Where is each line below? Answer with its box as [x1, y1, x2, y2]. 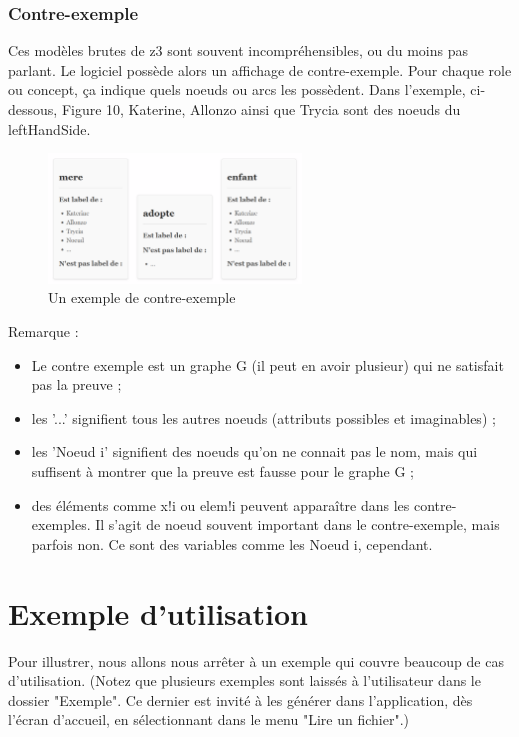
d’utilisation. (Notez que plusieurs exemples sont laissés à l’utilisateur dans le [8, 670, 481, 691]
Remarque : [8, 321, 79, 342]
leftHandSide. [8, 118, 91, 139]
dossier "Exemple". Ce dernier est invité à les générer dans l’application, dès [8, 689, 473, 710]
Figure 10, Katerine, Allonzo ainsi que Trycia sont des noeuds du [61, 99, 461, 119]
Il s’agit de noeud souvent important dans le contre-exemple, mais [95, 514, 500, 535]
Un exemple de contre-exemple [48, 287, 236, 308]
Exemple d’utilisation [8, 592, 308, 633]
